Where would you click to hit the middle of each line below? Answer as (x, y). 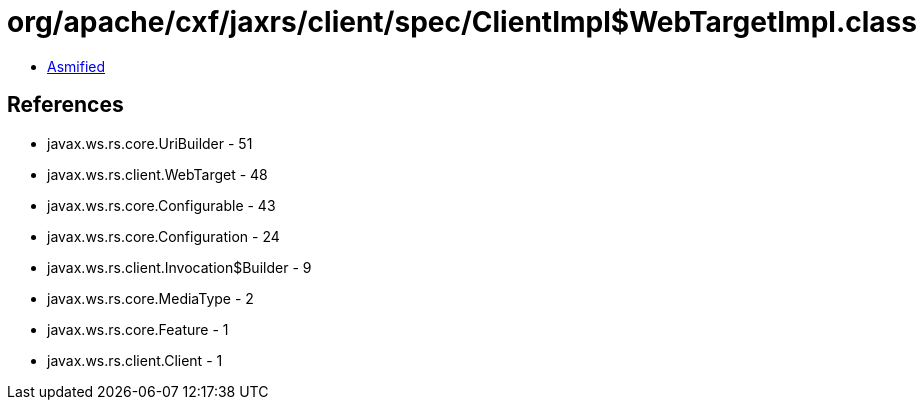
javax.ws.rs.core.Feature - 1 (138, 329)
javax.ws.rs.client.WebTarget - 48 (157, 174)
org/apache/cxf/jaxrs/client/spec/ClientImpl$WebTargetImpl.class (462, 22)
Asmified (76, 66)
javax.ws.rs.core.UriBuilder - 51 (150, 143)
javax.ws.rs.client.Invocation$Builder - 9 (179, 267)
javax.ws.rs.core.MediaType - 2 (150, 298)
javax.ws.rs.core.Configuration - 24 (163, 236)
